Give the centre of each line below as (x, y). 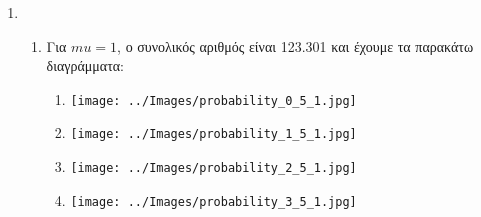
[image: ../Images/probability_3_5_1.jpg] (213, 201)
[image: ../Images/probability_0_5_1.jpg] (213, 100)
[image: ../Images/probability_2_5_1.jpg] (213, 168)
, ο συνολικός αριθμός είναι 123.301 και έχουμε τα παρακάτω (295, 45)
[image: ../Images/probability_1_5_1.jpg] (213, 134)
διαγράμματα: (85, 65)
